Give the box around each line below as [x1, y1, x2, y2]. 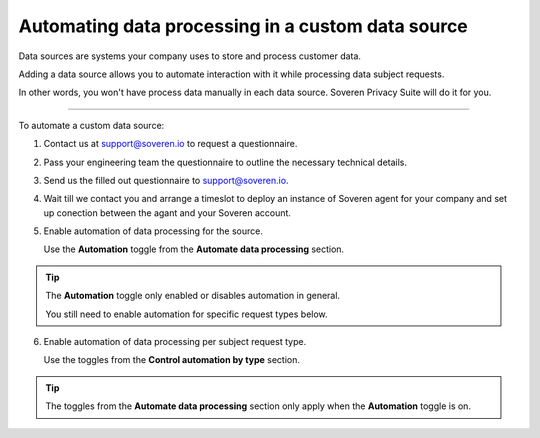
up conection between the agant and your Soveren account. [43, 206, 292, 219]
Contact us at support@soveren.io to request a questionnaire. [43, 138, 298, 150]
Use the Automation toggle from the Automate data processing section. [43, 243, 345, 255]
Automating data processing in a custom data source [18, 15, 469, 37]
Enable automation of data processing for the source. [43, 225, 264, 237]
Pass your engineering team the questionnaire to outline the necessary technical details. [43, 156, 408, 168]
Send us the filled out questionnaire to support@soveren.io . [43, 174, 289, 186]
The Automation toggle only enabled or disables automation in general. [45, 290, 340, 302]
